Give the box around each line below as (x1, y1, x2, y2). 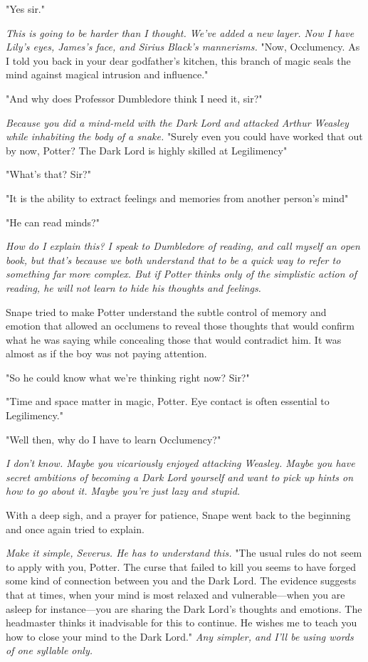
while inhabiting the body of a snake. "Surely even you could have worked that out (6, 129, 363, 144)
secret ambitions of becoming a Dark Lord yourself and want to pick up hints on (6, 469, 354, 484)
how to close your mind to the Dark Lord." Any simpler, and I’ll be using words (6, 629, 354, 643)
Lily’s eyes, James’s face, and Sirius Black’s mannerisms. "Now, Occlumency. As (6, 39, 360, 54)
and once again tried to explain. (6, 521, 144, 536)
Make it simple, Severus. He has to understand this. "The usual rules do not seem (6, 545, 362, 560)
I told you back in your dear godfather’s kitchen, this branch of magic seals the (6, 53, 351, 68)
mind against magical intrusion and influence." (6, 67, 209, 82)
